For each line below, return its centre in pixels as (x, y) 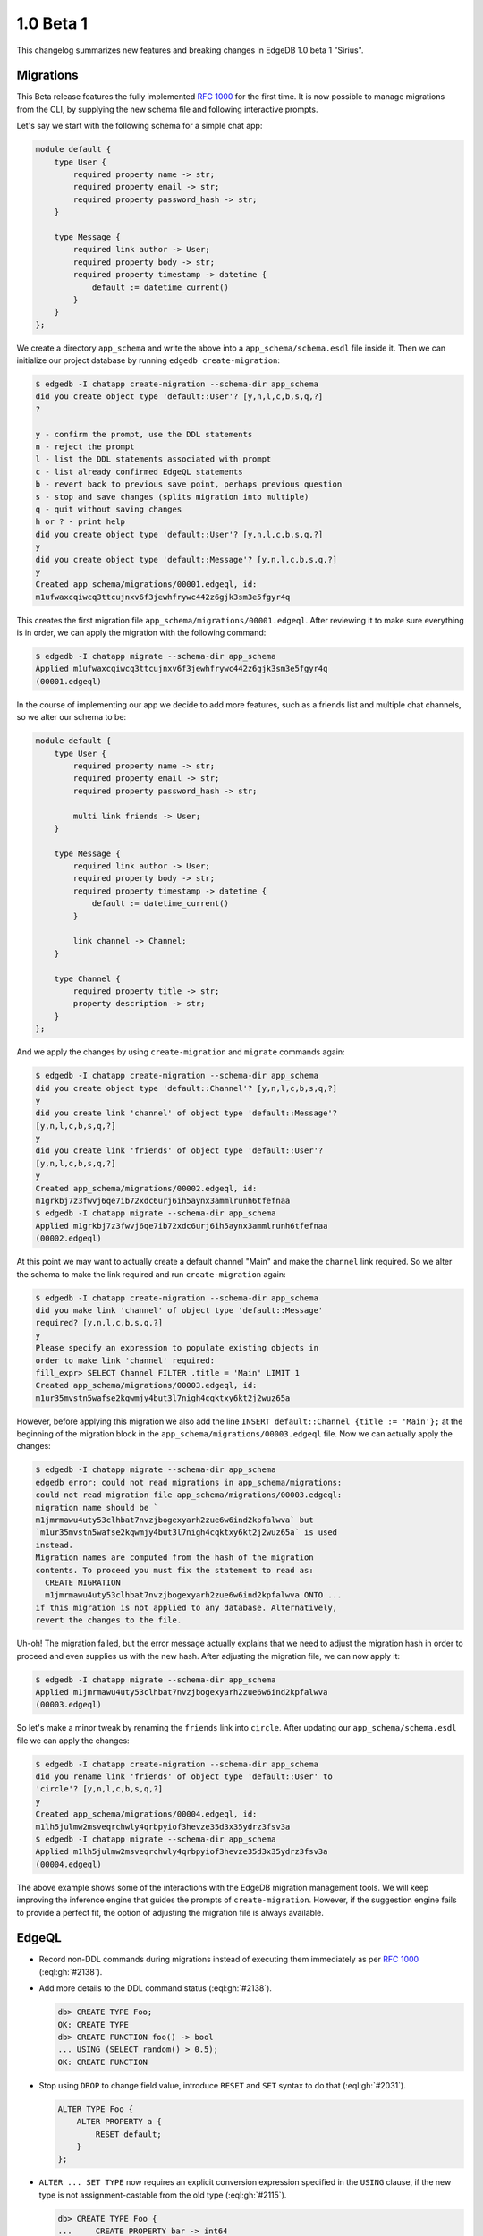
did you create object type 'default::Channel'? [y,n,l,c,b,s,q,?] (186, 1088)
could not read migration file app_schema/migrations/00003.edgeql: (189, 1495)
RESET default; (129, 2134)
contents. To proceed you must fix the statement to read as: (174, 1570)
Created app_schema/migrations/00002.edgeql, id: (146, 1188)
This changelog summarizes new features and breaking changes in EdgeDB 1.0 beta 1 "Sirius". (190, 50)
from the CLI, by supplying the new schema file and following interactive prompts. (167, 109)
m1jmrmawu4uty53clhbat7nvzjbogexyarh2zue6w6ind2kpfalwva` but (174, 1520)
